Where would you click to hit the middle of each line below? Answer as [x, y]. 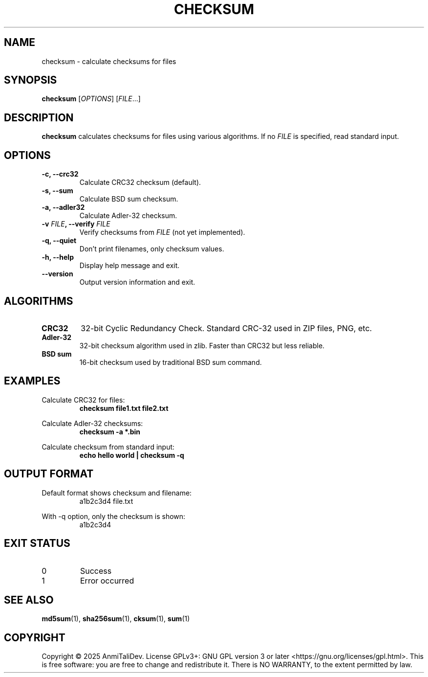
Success [96, 571]
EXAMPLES [32, 381]
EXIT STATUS [37, 543]
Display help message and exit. [129, 266]
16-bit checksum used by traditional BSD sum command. [171, 362]
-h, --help [58, 257]
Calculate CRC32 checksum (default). [140, 182]
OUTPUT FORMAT [49, 474]
